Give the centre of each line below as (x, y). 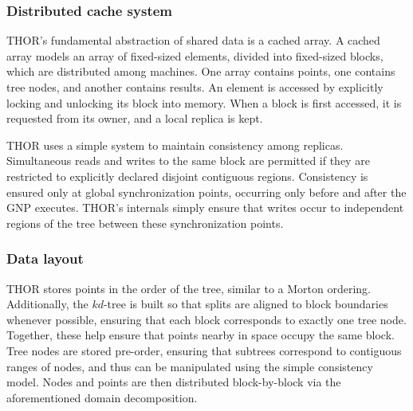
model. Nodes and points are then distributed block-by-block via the (174, 382)
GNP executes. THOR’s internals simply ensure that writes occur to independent (205, 207)
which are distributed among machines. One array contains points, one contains (201, 71)
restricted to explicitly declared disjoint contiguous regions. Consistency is (187, 176)
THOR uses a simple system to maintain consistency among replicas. (175, 145)
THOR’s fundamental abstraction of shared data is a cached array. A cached (193, 40)
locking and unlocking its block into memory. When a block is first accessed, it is (204, 102)
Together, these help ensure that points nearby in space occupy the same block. (201, 335)
